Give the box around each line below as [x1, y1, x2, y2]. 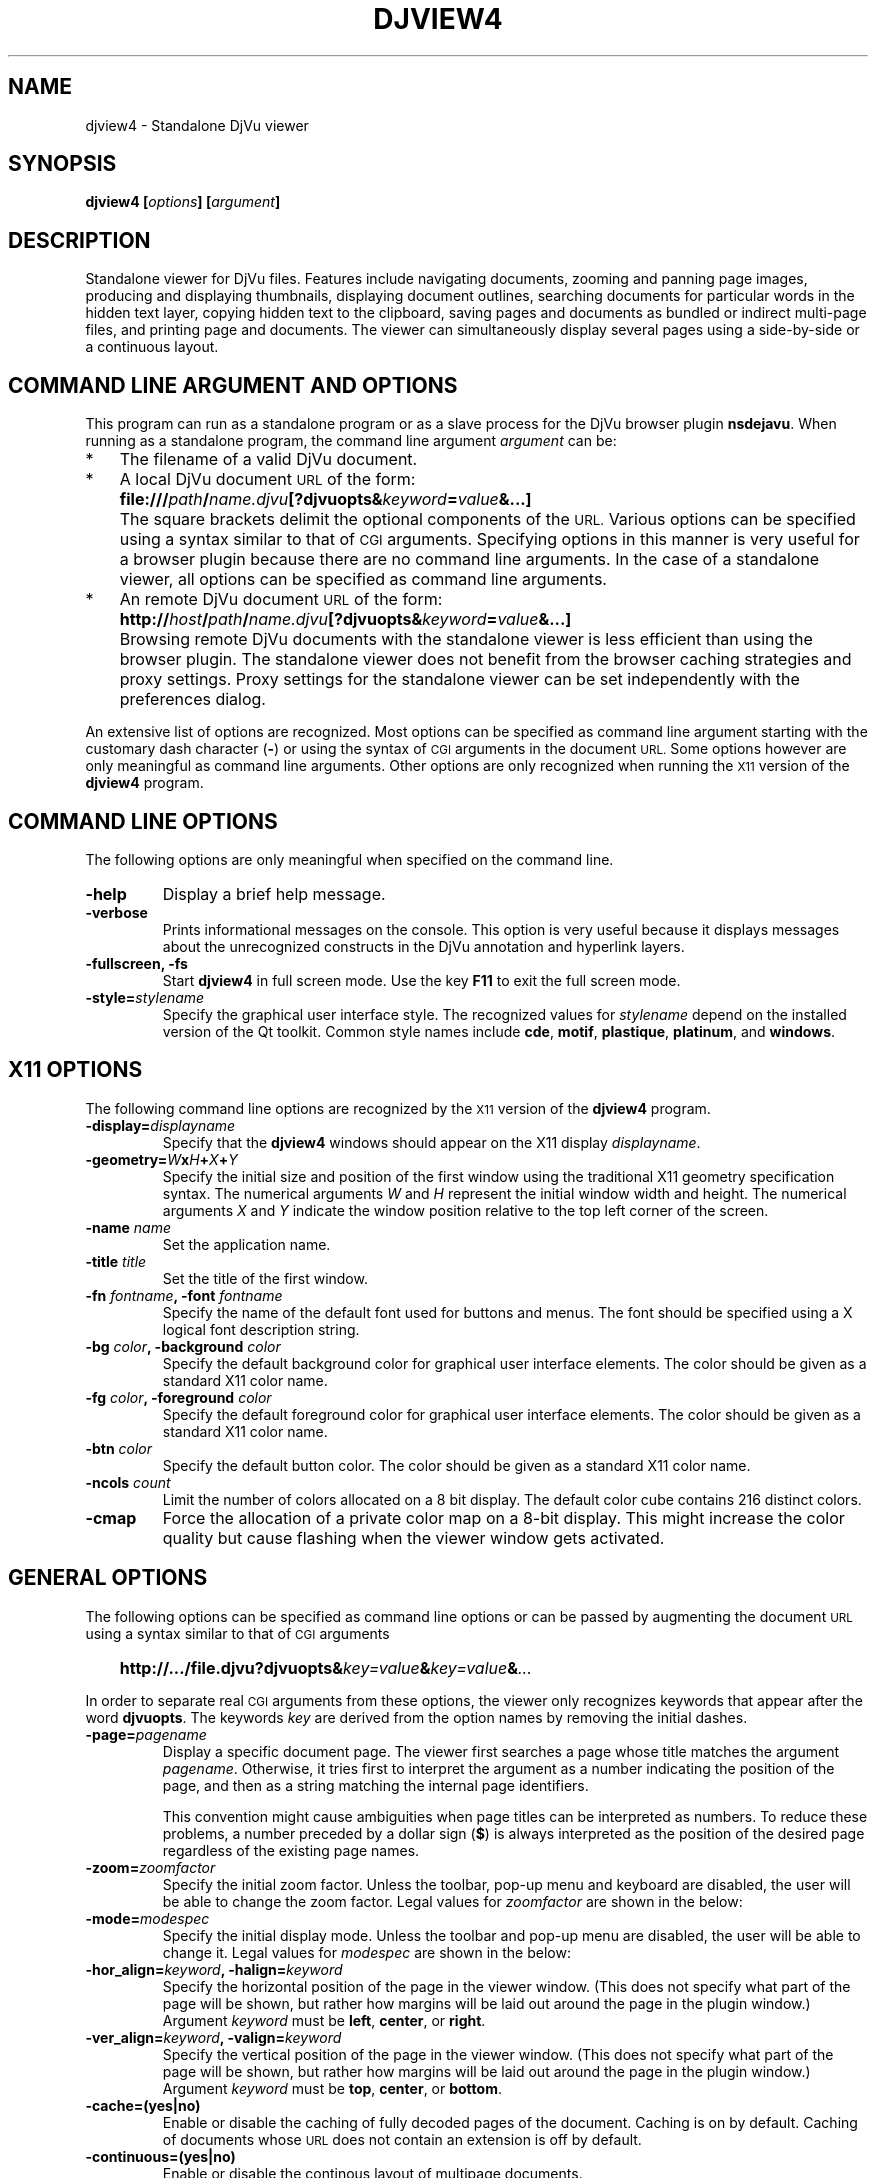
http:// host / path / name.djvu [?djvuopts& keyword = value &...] [119, 609, 572, 630]
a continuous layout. [85, 338, 219, 356]
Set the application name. [162, 1235, 331, 1253]
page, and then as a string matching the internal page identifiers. [162, 1776, 589, 1794]
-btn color [85, 1439, 153, 1457]
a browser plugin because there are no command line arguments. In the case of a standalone [119, 549, 820, 570]
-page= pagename [85, 1725, 207, 1743]
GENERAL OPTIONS [8, 1565, 208, 1591]
